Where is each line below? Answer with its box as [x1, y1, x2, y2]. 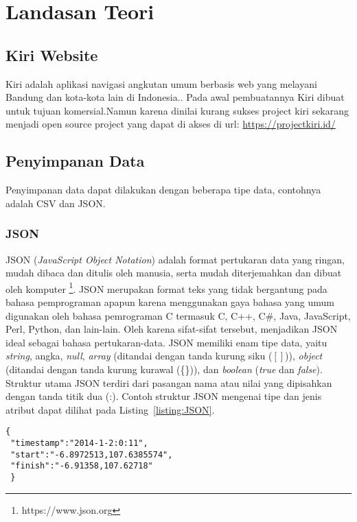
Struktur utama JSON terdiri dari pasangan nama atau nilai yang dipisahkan [5, 375, 332, 390]
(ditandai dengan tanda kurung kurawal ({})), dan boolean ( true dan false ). [5, 361, 323, 376]
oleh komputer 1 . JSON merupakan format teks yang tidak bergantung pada [5, 279, 327, 296]
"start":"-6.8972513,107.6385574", [10, 449, 173, 460]
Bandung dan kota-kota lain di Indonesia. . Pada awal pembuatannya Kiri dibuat [5, 90, 345, 104]
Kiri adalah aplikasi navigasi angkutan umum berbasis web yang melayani [5, 76, 317, 91]
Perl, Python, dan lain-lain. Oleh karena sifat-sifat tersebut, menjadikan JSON [5, 322, 338, 336]
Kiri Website [5, 44, 98, 65]
